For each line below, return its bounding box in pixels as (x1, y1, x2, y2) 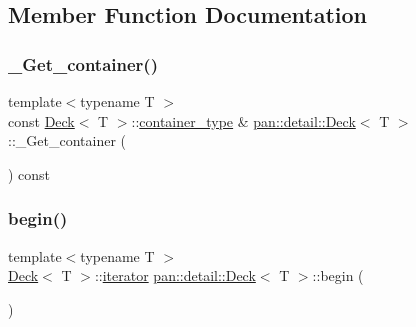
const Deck (8, 110, 75, 131)
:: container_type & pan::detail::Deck (131, 110, 356, 131)
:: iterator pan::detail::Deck (94, 265, 256, 286)
